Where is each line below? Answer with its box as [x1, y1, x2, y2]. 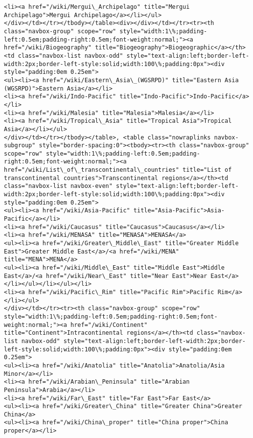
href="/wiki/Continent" [70, 321, 148, 328]
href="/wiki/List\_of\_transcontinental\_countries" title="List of [4, 166, 232, 174]
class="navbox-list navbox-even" [4, 183, 113, 190]
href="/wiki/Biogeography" [4, 44, 92, 51]
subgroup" [4, 142, 36, 149]
